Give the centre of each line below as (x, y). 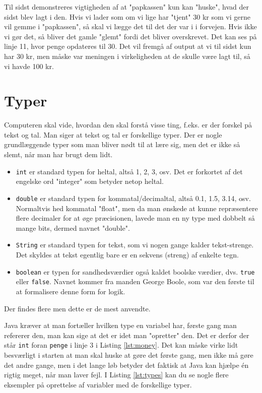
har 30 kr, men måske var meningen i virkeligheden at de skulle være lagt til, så (127, 56)
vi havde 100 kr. (29, 66)
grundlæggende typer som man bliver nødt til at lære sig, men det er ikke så (122, 144)
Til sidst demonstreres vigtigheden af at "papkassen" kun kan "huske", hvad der (126, 7)
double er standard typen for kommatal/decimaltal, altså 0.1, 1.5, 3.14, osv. (133, 198)
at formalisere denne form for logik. (71, 291)
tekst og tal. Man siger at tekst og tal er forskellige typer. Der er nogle (113, 134)
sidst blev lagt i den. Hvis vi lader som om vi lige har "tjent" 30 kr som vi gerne (127, 16)
